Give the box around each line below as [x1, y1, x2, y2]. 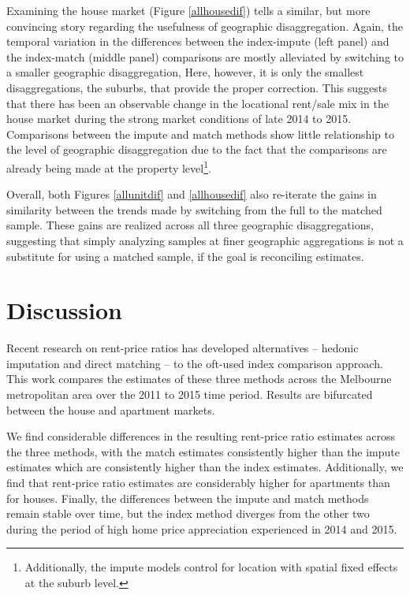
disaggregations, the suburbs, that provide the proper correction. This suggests [6, 79, 387, 95]
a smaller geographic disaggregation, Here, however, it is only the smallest [6, 64, 364, 80]
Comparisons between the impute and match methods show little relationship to [6, 125, 395, 142]
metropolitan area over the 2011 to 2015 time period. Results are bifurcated [6, 386, 373, 403]
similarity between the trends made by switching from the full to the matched [6, 201, 382, 218]
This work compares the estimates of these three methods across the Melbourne [6, 370, 392, 387]
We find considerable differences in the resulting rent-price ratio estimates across [6, 428, 396, 444]
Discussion [6, 294, 122, 326]
